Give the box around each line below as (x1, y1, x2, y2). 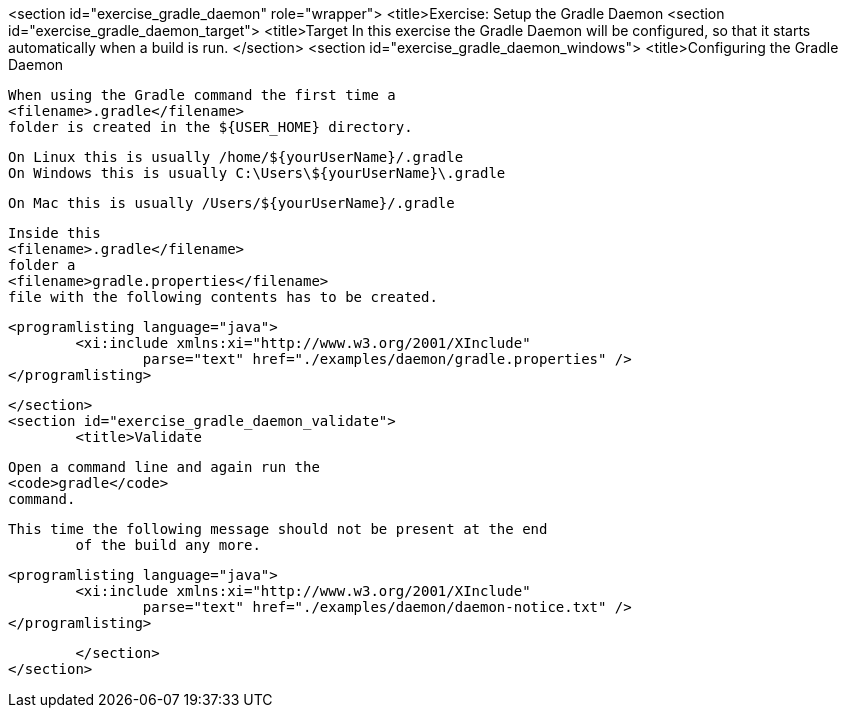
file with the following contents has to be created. (8, 289, 438, 305)
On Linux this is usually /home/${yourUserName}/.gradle (8, 149, 464, 165)
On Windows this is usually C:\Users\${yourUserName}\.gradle (8, 165, 506, 181)
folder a (8, 257, 76, 273)
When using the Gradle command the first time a (8, 87, 396, 103)
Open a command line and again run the (8, 459, 320, 475)
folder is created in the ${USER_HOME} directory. (8, 119, 413, 135)
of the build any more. (75, 537, 261, 553)
